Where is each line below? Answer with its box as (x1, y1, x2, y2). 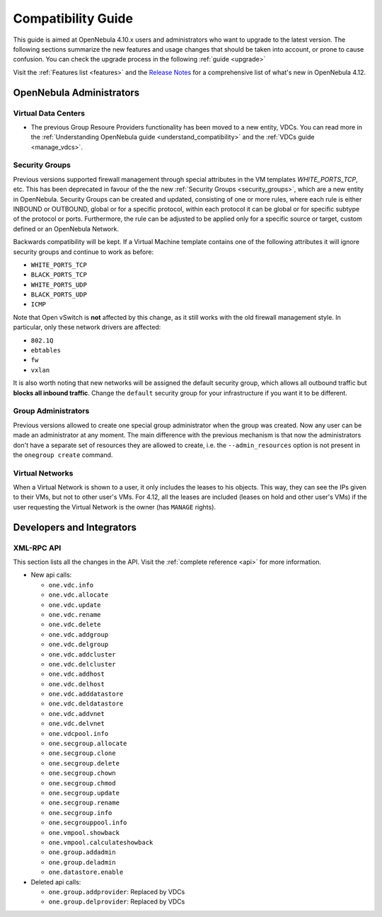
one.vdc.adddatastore (48, 690, 124, 698)
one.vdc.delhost (48, 680, 105, 688)
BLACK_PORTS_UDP (30, 291, 88, 299)
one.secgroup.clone (48, 749, 116, 757)
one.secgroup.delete (48, 759, 120, 767)
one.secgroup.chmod (48, 779, 116, 787)
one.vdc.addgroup (48, 630, 109, 638)
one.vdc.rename (48, 611, 102, 618)
